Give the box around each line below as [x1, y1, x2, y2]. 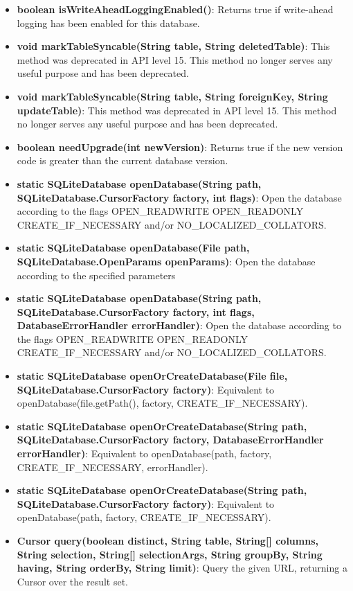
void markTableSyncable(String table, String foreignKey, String [17, 89, 328, 103]
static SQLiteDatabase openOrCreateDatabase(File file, [17, 369, 288, 383]
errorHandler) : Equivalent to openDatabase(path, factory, [17, 446, 272, 461]
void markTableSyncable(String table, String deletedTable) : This [17, 39, 330, 53]
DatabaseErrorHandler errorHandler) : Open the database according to [17, 318, 341, 333]
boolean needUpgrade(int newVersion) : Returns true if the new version [17, 139, 343, 154]
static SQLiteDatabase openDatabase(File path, [17, 240, 250, 255]
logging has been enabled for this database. [17, 15, 200, 30]
